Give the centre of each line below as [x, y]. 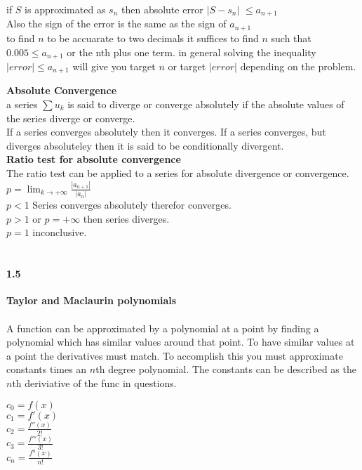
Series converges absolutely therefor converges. [132, 205]
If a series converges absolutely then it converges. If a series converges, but [166, 132]
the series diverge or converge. [71, 118]
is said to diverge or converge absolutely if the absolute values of [206, 104]
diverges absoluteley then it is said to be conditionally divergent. [145, 145]
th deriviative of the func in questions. [94, 383]
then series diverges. [126, 218]
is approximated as [65, 9]
